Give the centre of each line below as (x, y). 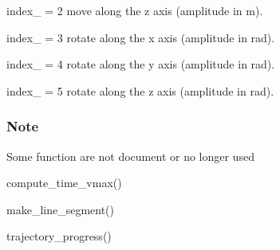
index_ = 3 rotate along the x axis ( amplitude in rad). (141, 37)
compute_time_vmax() (64, 183)
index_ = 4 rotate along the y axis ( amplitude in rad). (141, 64)
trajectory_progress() (59, 236)
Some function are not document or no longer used (130, 156)
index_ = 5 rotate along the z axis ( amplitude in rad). (140, 90)
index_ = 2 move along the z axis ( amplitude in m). (135, 10)
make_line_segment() (61, 209)
